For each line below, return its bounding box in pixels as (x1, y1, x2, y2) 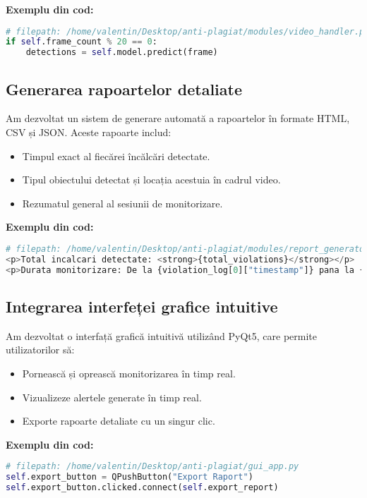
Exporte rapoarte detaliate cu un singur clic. (22, 413, 215, 428)
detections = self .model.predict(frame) (25, 47, 218, 58)
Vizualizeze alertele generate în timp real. (22, 389, 202, 404)
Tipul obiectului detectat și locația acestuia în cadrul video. (22, 172, 281, 187)
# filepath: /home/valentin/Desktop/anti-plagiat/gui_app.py (6, 461, 299, 472)
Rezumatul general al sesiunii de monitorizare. (22, 195, 223, 210)
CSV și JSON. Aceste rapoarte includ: (6, 125, 172, 140)
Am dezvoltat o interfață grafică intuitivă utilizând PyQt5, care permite (6, 328, 317, 343)
